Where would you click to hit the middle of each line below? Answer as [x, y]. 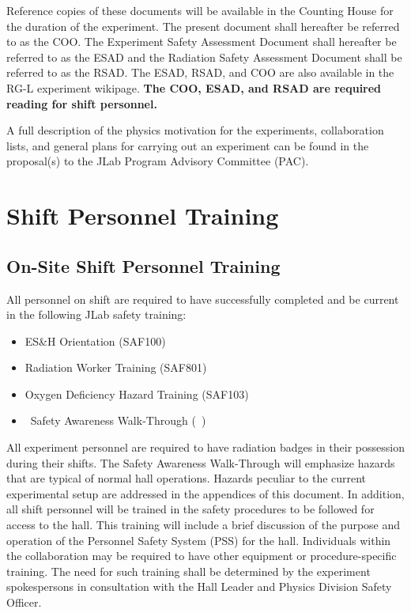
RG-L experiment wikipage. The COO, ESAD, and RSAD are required [194, 87]
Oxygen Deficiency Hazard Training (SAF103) [137, 394]
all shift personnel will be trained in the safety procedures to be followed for [190, 509]
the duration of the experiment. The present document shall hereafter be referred [203, 26]
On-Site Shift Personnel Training [143, 265]
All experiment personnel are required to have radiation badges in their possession [205, 447]
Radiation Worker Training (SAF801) [116, 367]
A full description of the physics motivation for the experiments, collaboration [195, 130]
